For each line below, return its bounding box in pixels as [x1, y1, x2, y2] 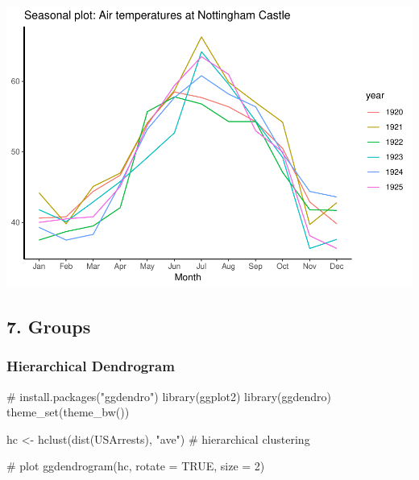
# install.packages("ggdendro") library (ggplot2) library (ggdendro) [6, 387, 331, 404]
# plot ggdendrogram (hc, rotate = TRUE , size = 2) [6, 457, 265, 474]
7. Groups [6, 313, 91, 338]
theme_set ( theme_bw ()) [6, 403, 130, 420]
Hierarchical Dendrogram [6, 356, 175, 376]
